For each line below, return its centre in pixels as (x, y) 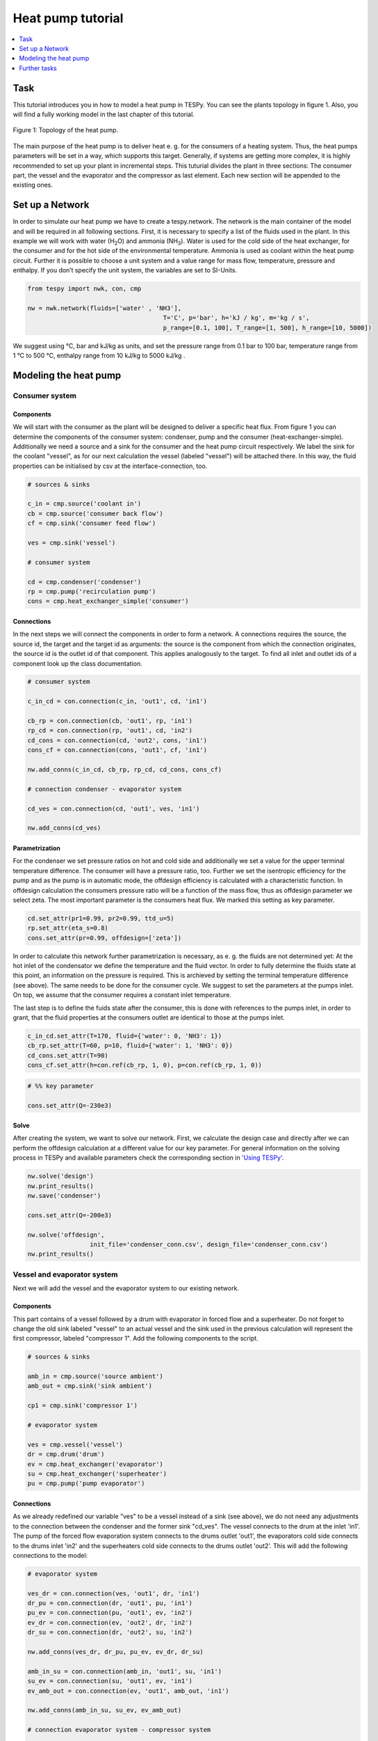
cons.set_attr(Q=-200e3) (70, 1215)
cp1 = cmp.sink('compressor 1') (83, 1406)
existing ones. (33, 185)
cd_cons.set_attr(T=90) (68, 1055)
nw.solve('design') (60, 1176)
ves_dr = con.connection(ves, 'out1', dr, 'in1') (114, 1593)
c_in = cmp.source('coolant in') (84, 504)
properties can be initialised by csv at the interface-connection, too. (110, 466)
